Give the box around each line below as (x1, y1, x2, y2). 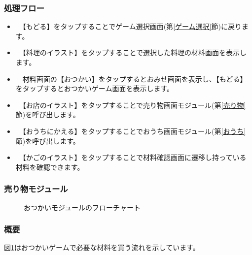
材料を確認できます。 (15, 161, 84, 172)
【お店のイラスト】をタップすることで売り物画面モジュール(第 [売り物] (22, 99, 246, 110)
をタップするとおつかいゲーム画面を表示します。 (15, 83, 174, 94)
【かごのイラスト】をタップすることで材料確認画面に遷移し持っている (22, 152, 247, 162)
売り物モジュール (4, 183, 68, 195)
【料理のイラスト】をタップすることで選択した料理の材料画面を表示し (22, 47, 247, 58)
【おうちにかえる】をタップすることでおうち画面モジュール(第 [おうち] (22, 126, 246, 136)
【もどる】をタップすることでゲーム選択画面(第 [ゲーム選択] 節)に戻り (22, 21, 242, 32)
